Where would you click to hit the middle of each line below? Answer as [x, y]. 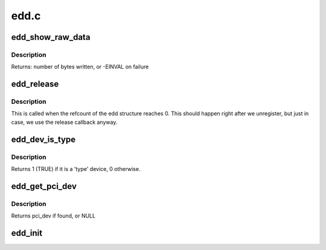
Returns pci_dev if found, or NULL [53, 216]
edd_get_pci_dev [44, 186]
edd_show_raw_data [51, 37]
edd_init [27, 233]
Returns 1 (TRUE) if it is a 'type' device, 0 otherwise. [76, 169]
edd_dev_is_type [43, 139]
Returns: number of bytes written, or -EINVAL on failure [80, 67]
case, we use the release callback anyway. [64, 122]
